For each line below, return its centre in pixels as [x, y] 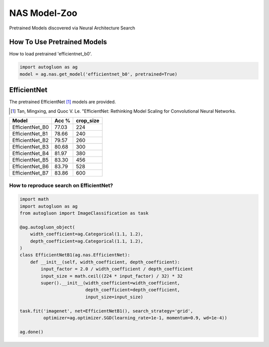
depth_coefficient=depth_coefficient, [133, 290]
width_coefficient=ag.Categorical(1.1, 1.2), [87, 234]
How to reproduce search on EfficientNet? [61, 185]
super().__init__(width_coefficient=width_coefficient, [110, 283]
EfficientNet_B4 [31, 154]
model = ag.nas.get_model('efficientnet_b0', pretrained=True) [99, 74]
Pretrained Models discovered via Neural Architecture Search [72, 28]
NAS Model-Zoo [43, 13]
